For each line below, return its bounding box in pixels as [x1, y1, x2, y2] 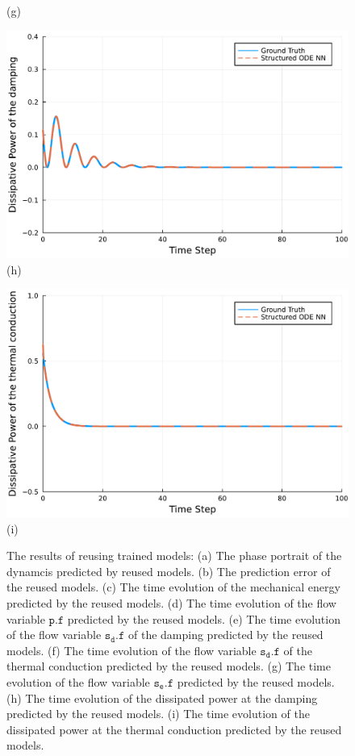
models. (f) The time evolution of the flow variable [6, 641, 257, 658]
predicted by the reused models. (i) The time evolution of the [6, 705, 310, 722]
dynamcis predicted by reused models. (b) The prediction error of [6, 562, 331, 579]
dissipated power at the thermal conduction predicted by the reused [6, 720, 342, 737]
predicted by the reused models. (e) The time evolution [67, 610, 340, 627]
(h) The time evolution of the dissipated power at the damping [6, 689, 318, 706]
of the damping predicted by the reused [127, 626, 324, 643]
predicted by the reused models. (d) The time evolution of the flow [6, 594, 336, 611]
